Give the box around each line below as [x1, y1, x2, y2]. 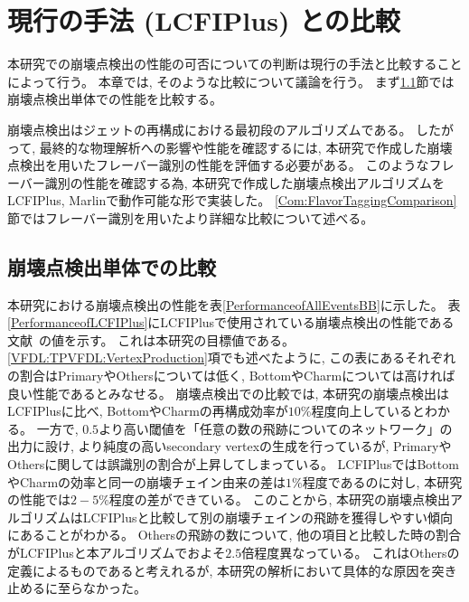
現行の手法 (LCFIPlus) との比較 [7, 2, 400, 39]
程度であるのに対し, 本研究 [302, 472, 463, 491]
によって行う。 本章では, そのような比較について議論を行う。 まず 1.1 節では [7, 71, 455, 90]
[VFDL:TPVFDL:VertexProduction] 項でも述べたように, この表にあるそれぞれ [7, 348, 456, 367]
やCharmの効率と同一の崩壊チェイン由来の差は [7, 472, 286, 491]
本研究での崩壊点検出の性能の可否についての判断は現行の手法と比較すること [7, 54, 463, 73]
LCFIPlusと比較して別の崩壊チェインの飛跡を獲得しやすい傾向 [82, 507, 453, 526]
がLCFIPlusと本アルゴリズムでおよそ [7, 542, 226, 561]
